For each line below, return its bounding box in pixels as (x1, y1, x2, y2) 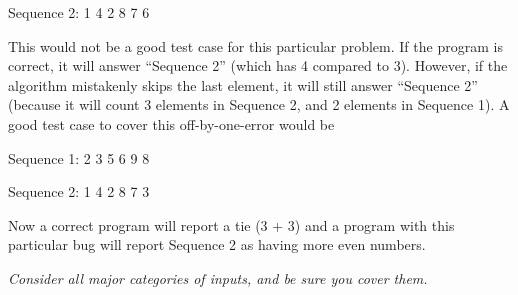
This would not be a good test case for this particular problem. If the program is (8, 35, 503, 56)
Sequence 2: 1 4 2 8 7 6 (8, 2, 150, 22)
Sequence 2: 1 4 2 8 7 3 (8, 181, 150, 202)
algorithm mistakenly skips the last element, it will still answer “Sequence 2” (8, 74, 478, 95)
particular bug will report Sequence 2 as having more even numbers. (8, 234, 426, 255)
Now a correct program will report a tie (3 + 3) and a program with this (8, 214, 455, 235)
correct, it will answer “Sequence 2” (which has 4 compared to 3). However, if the (8, 55, 508, 76)
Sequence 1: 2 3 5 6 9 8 (8, 147, 150, 168)
